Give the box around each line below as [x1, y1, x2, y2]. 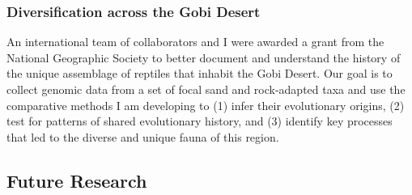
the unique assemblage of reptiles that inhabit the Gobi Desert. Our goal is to [6, 65, 393, 82]
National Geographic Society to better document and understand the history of [6, 49, 401, 66]
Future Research [6, 167, 147, 193]
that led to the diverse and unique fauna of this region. [6, 128, 279, 145]
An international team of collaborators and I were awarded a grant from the [6, 33, 384, 50]
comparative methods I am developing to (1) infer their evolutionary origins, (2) [6, 96, 405, 113]
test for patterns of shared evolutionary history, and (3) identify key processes [6, 112, 393, 129]
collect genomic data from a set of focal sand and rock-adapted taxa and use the [6, 81, 406, 97]
